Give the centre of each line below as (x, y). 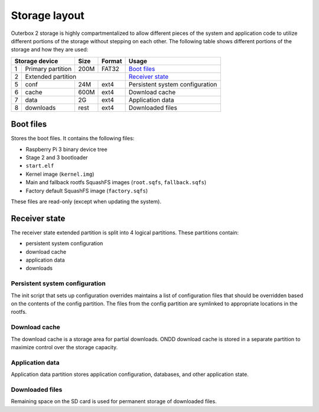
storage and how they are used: (50, 50)
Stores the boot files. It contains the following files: (73, 139)
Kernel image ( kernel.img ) (60, 174)
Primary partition (48, 69)
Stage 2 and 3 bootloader (57, 157)
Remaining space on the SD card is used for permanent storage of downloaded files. (114, 401)
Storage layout (48, 15)
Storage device (36, 61)
